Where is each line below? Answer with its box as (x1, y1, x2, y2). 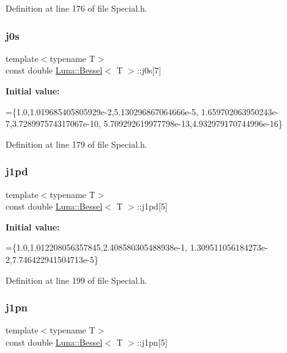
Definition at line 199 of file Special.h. (6, 273, 147, 286)
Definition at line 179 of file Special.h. (6, 137, 147, 150)
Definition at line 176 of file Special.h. (6, 2, 147, 14)
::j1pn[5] (136, 335, 168, 348)
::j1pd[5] (136, 200, 168, 213)
